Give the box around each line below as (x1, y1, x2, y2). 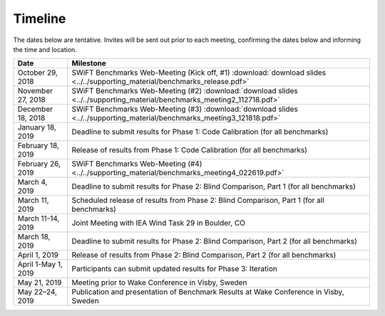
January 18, (17, 122, 57, 132)
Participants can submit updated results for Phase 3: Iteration (71, 264, 277, 274)
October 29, (17, 68, 58, 78)
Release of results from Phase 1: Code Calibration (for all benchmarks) (71, 145, 308, 155)
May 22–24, (17, 287, 57, 297)
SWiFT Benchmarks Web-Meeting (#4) (71, 159, 202, 169)
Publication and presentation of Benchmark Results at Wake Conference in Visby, (71, 287, 345, 297)
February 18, (17, 141, 60, 151)
